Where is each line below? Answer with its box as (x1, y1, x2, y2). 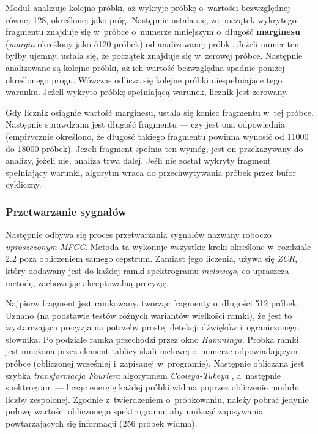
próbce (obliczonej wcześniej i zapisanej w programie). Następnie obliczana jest (6, 357, 305, 370)
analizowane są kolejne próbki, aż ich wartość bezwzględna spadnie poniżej (6, 61, 285, 74)
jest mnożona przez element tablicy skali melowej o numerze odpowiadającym (6, 345, 298, 357)
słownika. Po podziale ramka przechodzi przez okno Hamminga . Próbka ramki (6, 332, 299, 345)
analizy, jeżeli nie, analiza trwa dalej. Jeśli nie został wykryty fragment (6, 154, 271, 167)
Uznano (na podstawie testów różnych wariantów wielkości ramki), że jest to (6, 308, 292, 321)
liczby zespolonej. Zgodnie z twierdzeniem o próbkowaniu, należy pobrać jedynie (6, 392, 309, 405)
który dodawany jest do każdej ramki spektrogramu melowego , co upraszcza (6, 264, 289, 276)
